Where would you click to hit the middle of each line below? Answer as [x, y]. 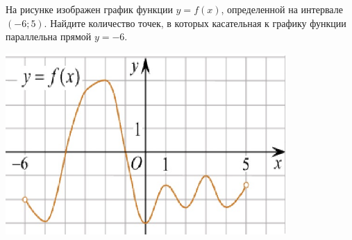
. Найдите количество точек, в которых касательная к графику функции [195, 23]
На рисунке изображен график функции [89, 9]
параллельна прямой [49, 36]
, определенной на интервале [282, 9]
